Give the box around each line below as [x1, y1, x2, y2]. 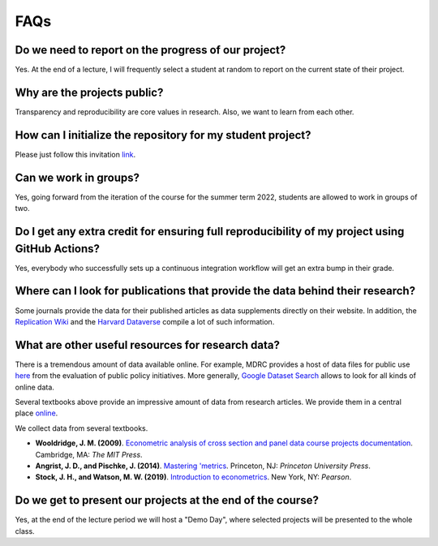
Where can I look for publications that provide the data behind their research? [15, 284, 416, 298]
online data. [15, 382, 54, 392]
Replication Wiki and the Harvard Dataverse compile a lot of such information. [15, 316, 275, 326]
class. [15, 526, 36, 535]
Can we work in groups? [15, 170, 140, 184]
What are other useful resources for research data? [15, 337, 280, 352]
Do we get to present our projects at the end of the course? [15, 493, 320, 507]
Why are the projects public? [15, 85, 164, 99]
